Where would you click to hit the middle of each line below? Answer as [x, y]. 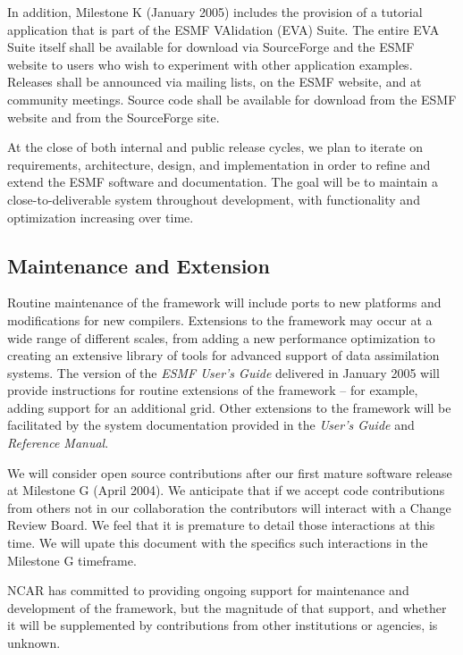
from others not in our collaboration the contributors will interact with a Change [229, 507]
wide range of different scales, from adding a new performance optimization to [221, 337]
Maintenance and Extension [139, 265]
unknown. [34, 643]
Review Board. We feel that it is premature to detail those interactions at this [221, 525]
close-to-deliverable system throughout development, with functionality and [214, 199]
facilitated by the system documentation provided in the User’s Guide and [211, 425]
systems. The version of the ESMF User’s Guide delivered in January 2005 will [223, 372]
